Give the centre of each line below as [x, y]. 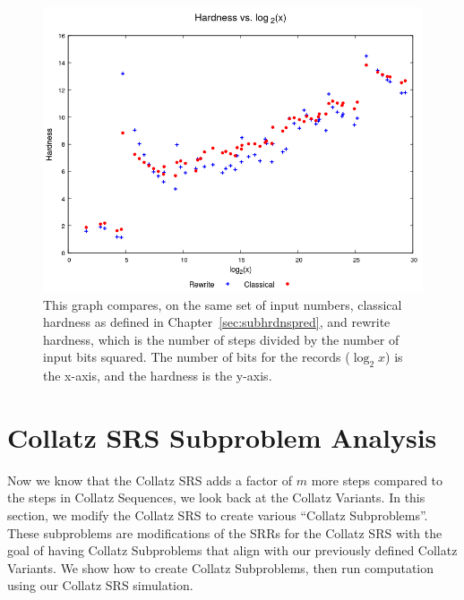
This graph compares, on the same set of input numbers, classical [223, 304]
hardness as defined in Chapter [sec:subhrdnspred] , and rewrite [217, 322]
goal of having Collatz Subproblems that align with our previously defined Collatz [232, 550]
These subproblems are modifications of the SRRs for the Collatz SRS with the [225, 532]
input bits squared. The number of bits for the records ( [197, 357]
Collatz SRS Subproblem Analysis [222, 437]
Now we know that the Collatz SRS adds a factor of [150, 480]
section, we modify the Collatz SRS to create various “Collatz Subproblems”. [218, 515]
